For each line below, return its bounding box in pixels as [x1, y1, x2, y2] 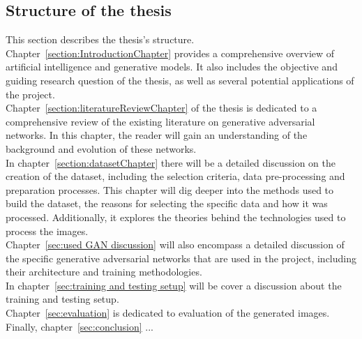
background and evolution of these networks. [6, 141, 197, 156]
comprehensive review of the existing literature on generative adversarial [6, 114, 315, 128]
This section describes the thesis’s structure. [6, 32, 195, 47]
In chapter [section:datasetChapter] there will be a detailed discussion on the [6, 155, 336, 169]
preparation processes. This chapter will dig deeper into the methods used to [6, 182, 334, 197]
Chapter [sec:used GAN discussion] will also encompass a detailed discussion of [6, 237, 345, 252]
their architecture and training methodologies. [6, 264, 202, 279]
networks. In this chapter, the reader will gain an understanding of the [6, 128, 308, 142]
